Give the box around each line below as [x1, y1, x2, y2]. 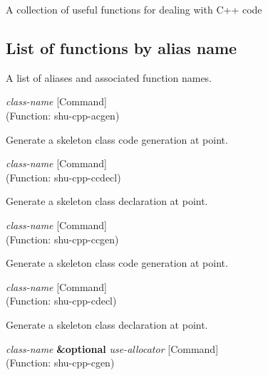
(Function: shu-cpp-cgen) [6, 355, 115, 370]
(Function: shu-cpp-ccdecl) [6, 169, 121, 184]
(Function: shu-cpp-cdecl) [6, 293, 117, 308]
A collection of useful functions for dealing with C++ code [6, 2, 262, 16]
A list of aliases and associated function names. [6, 70, 212, 85]
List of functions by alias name [6, 36, 237, 58]
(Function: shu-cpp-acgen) [6, 107, 120, 122]
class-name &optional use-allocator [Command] [6, 341, 219, 356]
